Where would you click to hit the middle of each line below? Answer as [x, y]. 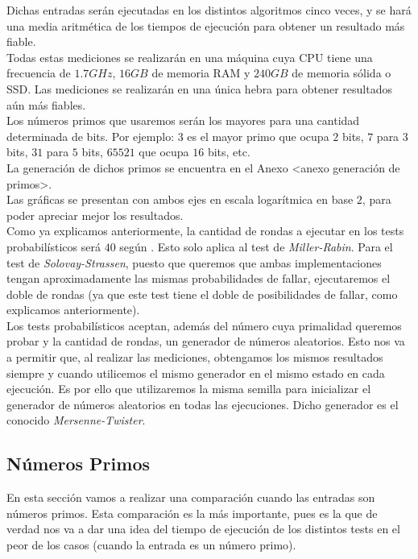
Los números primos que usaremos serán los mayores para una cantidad [183, 120]
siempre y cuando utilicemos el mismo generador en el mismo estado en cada [196, 373]
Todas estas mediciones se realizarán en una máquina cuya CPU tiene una [190, 57]
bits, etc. [229, 152]
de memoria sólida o [341, 73]
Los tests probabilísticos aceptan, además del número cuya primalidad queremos [204, 325]
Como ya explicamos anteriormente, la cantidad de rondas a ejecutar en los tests [205, 231]
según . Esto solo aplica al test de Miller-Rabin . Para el [256, 246]
